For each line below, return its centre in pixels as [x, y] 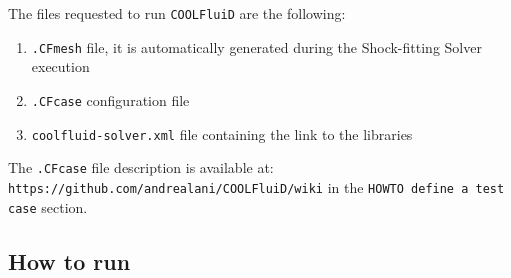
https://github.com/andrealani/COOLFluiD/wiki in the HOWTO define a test [256, 186]
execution [60, 66]
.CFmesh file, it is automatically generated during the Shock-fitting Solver [256, 46]
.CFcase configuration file [110, 99]
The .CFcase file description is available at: [141, 167]
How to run [69, 260]
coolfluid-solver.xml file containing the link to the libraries [222, 133]
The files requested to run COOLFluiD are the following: [177, 13]
